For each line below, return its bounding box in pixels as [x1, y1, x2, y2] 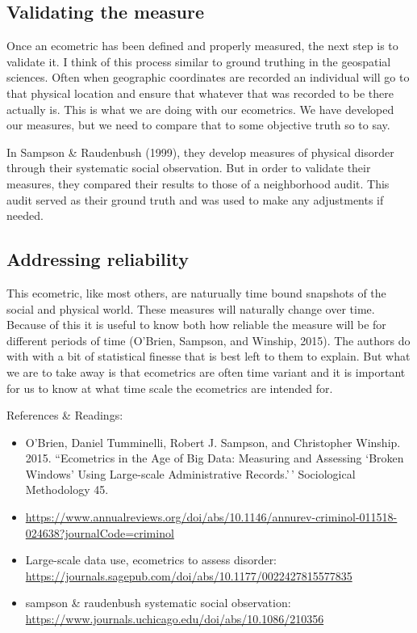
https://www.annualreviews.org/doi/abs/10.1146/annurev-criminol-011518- [25, 509, 398, 525]
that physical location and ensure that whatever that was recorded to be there [6, 84, 394, 101]
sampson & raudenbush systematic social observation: [25, 594, 291, 611]
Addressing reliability [6, 247, 189, 272]
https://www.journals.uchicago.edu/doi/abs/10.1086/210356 [25, 610, 324, 627]
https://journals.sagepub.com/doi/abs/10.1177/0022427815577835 [25, 567, 352, 584]
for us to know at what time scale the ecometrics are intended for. [6, 379, 333, 396]
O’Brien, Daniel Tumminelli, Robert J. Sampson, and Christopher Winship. [25, 433, 401, 450]
